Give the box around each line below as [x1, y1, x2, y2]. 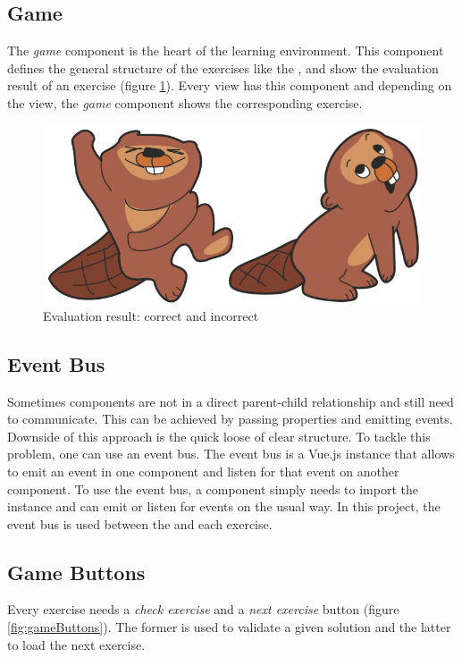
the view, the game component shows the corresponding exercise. [7, 93, 363, 112]
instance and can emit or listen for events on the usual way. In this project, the [7, 497, 441, 516]
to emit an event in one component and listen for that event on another [7, 461, 399, 480]
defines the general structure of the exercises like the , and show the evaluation [7, 58, 439, 77]
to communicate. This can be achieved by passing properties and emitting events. [7, 409, 453, 428]
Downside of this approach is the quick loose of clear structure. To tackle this [7, 426, 431, 445]
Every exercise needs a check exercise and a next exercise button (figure [7, 600, 399, 619]
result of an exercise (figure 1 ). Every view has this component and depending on [7, 76, 452, 95]
